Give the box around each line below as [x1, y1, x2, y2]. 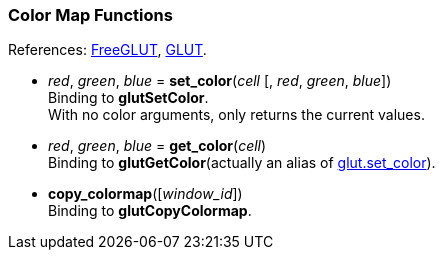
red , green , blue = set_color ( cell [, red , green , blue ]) [48, 72, 392, 90]
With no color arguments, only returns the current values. [48, 106, 425, 124]
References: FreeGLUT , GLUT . [8, 41, 207, 59]
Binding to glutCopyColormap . [48, 202, 252, 220]
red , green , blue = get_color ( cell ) [48, 137, 267, 155]
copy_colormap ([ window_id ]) [48, 185, 243, 203]
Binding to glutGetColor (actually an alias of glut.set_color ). [48, 154, 436, 172]
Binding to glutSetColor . [48, 89, 209, 107]
